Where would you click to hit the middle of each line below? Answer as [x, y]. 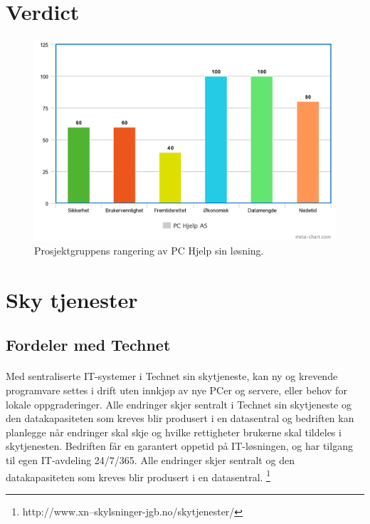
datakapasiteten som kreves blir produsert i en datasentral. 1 [138, 476]
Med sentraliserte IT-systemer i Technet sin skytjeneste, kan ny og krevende [172, 376]
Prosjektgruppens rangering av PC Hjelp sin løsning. [149, 251]
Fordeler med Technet [88, 345]
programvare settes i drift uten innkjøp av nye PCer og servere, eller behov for [176, 390]
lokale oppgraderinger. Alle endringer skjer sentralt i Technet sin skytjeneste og [179, 404]
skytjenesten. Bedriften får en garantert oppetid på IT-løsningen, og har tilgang [179, 446]
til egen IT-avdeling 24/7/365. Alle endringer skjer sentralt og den [150, 460]
